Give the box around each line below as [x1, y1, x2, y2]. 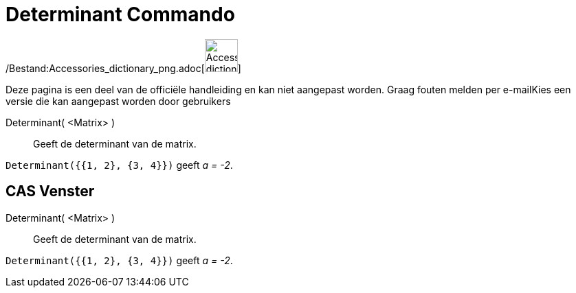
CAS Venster [5, 183, 95, 200]
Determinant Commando [5, 3, 235, 26]
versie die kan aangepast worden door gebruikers [5, 95, 231, 107]
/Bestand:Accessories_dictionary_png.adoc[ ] [5, 62, 241, 74]
